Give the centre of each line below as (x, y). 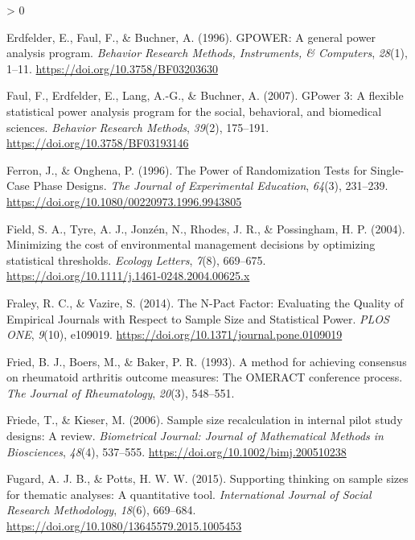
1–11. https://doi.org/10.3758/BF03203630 (113, 68)
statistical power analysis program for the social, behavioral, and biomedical (194, 111)
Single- (387, 169)
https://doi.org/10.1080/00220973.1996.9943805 (124, 201)
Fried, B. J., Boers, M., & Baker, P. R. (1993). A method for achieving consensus (207, 361)
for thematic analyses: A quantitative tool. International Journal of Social (189, 494)
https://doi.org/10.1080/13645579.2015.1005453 (124, 526)
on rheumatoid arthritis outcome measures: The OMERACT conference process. (205, 377)
